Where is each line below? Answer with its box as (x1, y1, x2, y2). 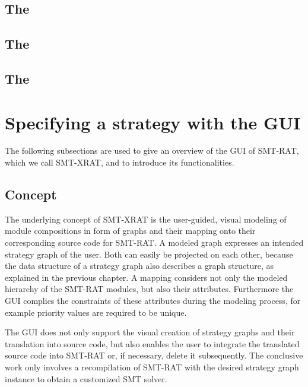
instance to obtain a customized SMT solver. (5, 372, 167, 385)
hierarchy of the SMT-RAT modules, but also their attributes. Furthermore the (5, 283, 294, 295)
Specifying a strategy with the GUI (5, 110, 301, 134)
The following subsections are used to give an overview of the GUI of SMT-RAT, (5, 144, 299, 157)
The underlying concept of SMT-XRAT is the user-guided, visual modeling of (5, 212, 287, 225)
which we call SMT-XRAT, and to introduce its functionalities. (5, 156, 234, 169)
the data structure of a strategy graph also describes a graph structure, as (5, 259, 274, 272)
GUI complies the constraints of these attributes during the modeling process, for (5, 294, 301, 307)
